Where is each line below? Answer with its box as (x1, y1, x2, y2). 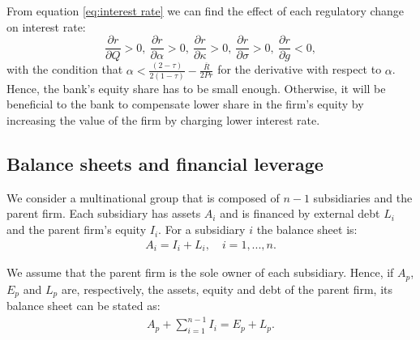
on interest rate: (6, 18, 86, 35)
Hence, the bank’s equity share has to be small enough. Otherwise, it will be (6, 79, 386, 96)
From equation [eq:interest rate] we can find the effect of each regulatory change (6, 2, 405, 19)
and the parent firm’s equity (6, 221, 147, 238)
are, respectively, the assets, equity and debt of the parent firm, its (61, 280, 392, 297)
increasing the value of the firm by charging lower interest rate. (6, 112, 320, 129)
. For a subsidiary (158, 221, 246, 238)
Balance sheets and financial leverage (6, 151, 324, 176)
